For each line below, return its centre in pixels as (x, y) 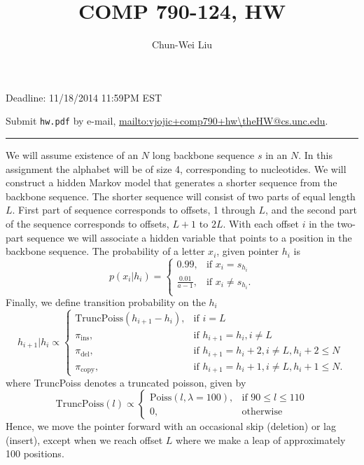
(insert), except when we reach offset (84, 439)
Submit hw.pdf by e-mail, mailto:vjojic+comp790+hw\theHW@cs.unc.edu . (167, 121)
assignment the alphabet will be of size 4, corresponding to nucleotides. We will (176, 168)
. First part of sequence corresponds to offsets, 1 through (134, 210)
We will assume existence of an (72, 154)
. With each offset (261, 223)
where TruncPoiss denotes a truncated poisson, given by (126, 382)
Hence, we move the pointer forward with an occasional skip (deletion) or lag (171, 426)
